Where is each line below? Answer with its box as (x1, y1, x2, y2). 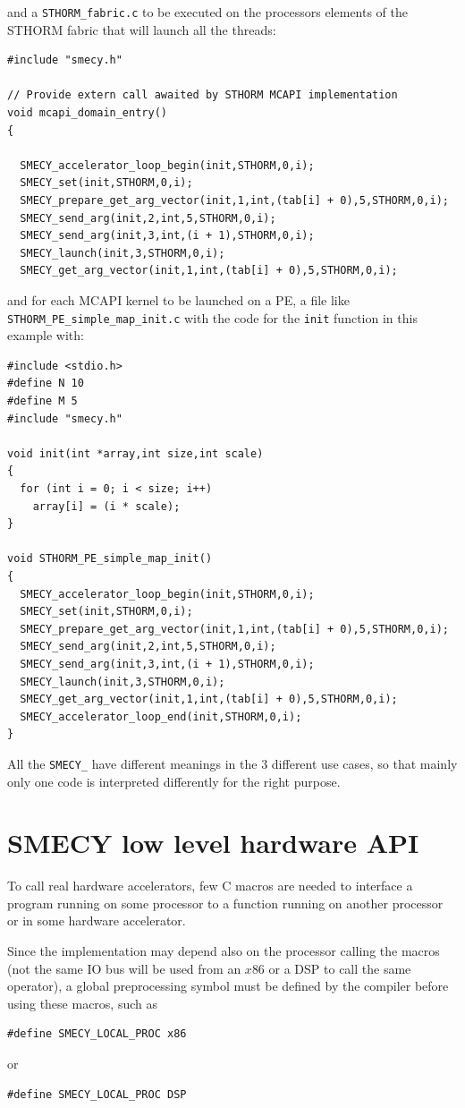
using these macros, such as (7, 993, 157, 1012)
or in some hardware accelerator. (7, 911, 186, 930)
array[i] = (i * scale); (32, 499, 181, 513)
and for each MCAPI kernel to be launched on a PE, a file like (7, 290, 350, 309)
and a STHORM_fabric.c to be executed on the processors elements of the (7, 3, 409, 21)
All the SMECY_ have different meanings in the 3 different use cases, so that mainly (7, 754, 458, 772)
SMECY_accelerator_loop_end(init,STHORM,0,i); (20, 710, 302, 723)
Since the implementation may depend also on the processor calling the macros (7, 942, 440, 960)
